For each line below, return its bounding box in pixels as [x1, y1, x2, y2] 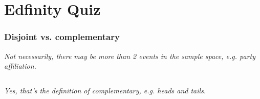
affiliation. [4, 61, 36, 71]
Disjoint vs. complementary [4, 30, 120, 43]
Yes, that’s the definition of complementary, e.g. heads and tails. [4, 85, 206, 95]
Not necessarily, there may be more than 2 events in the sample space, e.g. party [4, 50, 255, 61]
